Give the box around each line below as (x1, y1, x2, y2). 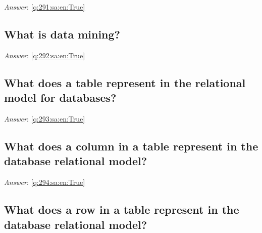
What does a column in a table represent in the (4, 138, 258, 153)
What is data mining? (4, 26, 120, 42)
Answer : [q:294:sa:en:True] (4, 177, 85, 187)
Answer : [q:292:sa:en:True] (4, 50, 85, 60)
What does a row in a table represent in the (4, 202, 239, 217)
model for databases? (4, 90, 117, 105)
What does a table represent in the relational (4, 74, 246, 90)
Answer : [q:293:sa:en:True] (4, 113, 85, 124)
